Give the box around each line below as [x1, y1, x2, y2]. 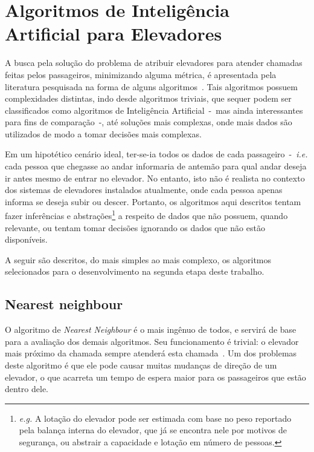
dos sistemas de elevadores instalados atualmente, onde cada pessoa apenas [5, 183, 283, 196]
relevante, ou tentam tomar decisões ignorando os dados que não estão [5, 221, 265, 234]
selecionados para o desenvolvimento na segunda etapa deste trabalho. [5, 265, 264, 278]
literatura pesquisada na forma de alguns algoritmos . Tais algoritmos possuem [5, 80, 298, 93]
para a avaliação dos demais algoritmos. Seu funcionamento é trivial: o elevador [5, 335, 299, 347]
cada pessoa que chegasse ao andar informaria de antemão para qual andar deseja [5, 160, 307, 172]
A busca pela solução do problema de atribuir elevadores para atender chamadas [5, 56, 303, 69]
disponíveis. [5, 233, 48, 246]
